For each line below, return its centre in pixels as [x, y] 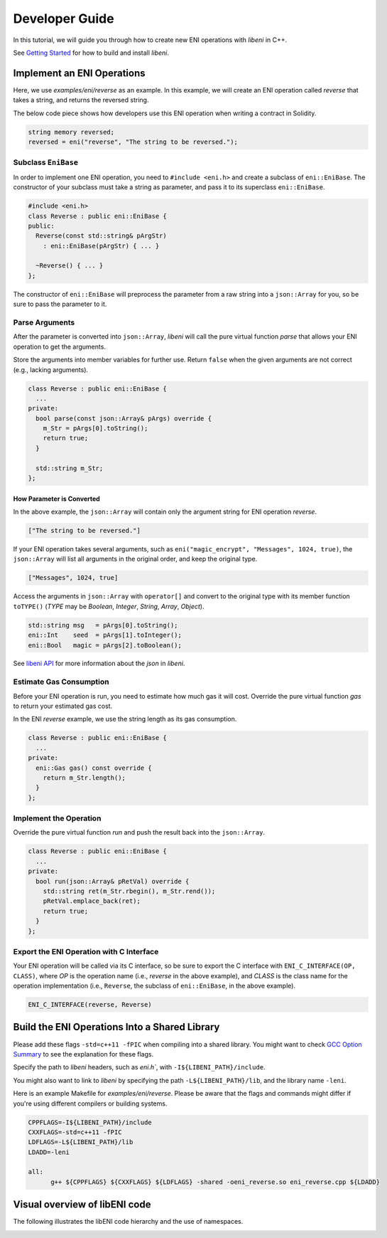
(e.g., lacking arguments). [51, 369]
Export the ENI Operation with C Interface [86, 951]
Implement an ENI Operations [79, 73]
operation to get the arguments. [60, 346]
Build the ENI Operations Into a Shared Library [116, 1027]
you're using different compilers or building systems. [90, 1104]
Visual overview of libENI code [82, 1205]
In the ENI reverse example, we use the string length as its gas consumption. [125, 719]
